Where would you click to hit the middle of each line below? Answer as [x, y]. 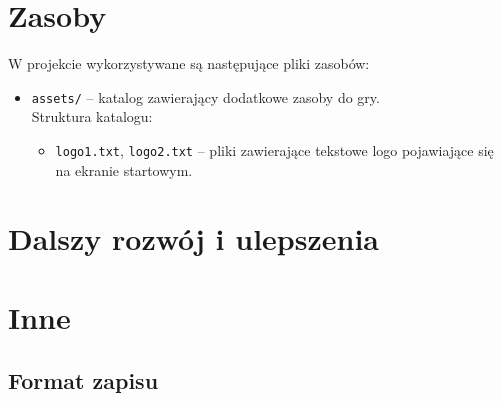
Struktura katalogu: [92, 116]
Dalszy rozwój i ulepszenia [194, 238]
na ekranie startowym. [124, 169]
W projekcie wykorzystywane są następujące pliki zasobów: [189, 63]
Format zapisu [83, 380]
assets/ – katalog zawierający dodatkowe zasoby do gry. [205, 96]
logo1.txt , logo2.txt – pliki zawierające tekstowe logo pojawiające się [274, 149]
